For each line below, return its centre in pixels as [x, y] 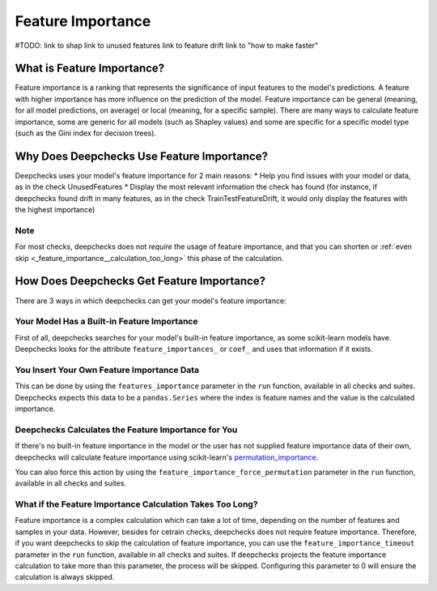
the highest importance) [55, 210]
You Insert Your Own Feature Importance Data [107, 370]
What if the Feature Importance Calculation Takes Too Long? [136, 504]
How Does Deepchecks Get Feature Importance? [140, 281]
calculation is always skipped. [65, 577]
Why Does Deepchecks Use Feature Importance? [142, 156]
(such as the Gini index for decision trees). [86, 133]
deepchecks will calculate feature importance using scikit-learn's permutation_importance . [167, 457]
